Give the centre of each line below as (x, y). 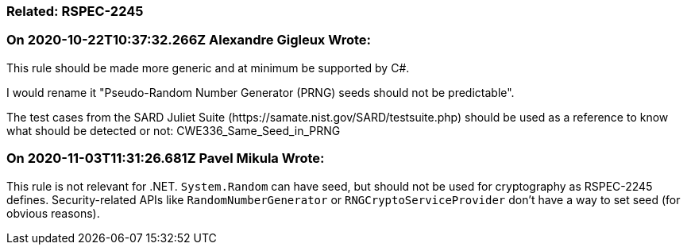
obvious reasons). (53, 213)
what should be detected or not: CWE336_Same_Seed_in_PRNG (174, 130)
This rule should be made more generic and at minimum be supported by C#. (208, 68)
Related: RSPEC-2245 (75, 11)
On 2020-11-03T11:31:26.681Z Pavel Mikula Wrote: (166, 158)
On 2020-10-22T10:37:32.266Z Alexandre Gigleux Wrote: (189, 40)
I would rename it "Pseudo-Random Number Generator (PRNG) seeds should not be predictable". (261, 92)
